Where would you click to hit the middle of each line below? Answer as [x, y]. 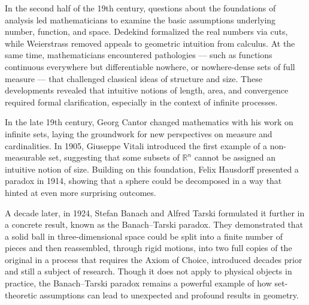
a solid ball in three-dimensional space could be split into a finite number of [144, 236]
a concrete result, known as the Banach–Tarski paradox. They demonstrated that [154, 224]
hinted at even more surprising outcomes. [81, 192]
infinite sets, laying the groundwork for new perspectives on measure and [139, 133]
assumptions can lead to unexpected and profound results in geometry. [169, 295]
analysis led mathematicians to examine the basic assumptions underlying [140, 19]
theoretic [21, 295]
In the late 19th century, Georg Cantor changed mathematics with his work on [149, 122]
